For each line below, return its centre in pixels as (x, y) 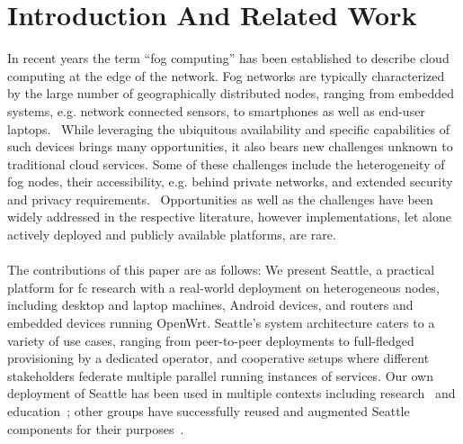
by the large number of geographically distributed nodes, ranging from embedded (231, 93)
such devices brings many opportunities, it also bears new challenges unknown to (230, 146)
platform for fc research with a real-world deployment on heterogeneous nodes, (223, 287)
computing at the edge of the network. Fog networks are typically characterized (226, 75)
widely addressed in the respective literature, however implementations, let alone (229, 217)
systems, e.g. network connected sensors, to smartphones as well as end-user (216, 110)
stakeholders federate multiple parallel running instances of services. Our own (220, 375)
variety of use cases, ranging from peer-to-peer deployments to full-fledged (211, 340)
